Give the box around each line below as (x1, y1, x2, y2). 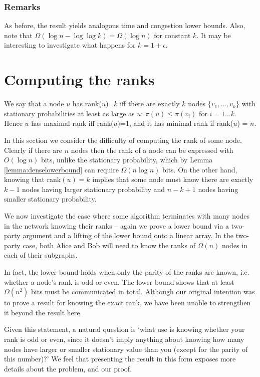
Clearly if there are (4, 144, 63, 155)
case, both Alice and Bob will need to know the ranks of (23, 240, 195, 250)
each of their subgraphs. (4, 250, 78, 260)
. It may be (196, 30, 231, 40)
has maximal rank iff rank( (31, 118, 114, 128)
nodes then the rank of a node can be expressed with (71, 144, 233, 155)
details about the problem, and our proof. (4, 363, 132, 373)
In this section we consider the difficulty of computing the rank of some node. (4, 134, 242, 145)
